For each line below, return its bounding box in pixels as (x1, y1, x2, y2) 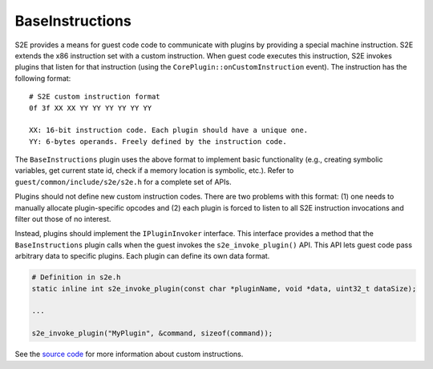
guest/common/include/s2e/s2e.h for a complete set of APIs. (14, 177, 232, 187)
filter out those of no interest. (14, 215, 111, 224)
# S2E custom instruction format (29, 92, 160, 102)
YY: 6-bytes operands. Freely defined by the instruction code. (29, 137, 288, 146)
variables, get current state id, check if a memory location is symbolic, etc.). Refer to (14, 166, 294, 175)
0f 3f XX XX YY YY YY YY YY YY (29, 103, 152, 112)
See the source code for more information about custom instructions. (14, 349, 244, 359)
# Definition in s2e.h (31, 273, 121, 282)
